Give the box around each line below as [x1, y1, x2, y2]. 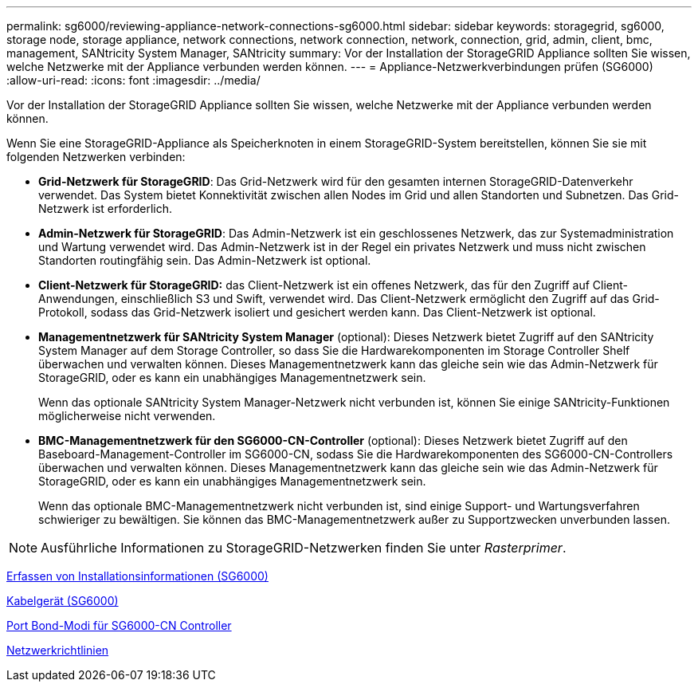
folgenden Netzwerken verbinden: [6, 150, 186, 163]
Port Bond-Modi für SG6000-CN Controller [6, 619, 232, 632]
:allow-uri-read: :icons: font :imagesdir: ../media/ [6, 73, 261, 87]
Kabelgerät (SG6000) [6, 594, 119, 607]
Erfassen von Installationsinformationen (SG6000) [6, 569, 269, 583]
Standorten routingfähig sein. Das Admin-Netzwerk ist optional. [38, 254, 371, 267]
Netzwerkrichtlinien [6, 643, 109, 657]
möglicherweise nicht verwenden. [38, 409, 216, 423]
